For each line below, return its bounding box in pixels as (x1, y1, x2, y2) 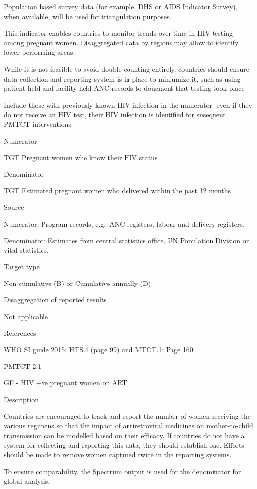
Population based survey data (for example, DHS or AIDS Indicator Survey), (4, 1, 238, 11)
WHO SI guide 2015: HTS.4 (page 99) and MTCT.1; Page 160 (4, 344, 193, 355)
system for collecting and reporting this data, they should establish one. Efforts (4, 440, 244, 450)
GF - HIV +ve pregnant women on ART (4, 377, 127, 388)
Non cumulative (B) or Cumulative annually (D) (4, 278, 151, 288)
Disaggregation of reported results (4, 294, 107, 305)
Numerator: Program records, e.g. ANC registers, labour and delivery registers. (4, 218, 245, 229)
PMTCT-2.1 (4, 361, 42, 371)
